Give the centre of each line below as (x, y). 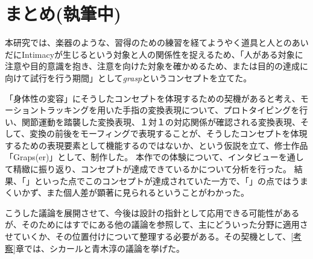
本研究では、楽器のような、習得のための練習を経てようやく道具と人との (148, 42)
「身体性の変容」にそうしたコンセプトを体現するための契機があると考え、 (153, 98)
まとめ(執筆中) (63, 14)
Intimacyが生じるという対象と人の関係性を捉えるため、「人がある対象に (162, 54)
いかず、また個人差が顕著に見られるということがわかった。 (131, 192)
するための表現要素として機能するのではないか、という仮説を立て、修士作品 (156, 145)
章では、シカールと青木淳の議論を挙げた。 (100, 248)
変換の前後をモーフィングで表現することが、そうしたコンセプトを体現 (168, 133)
